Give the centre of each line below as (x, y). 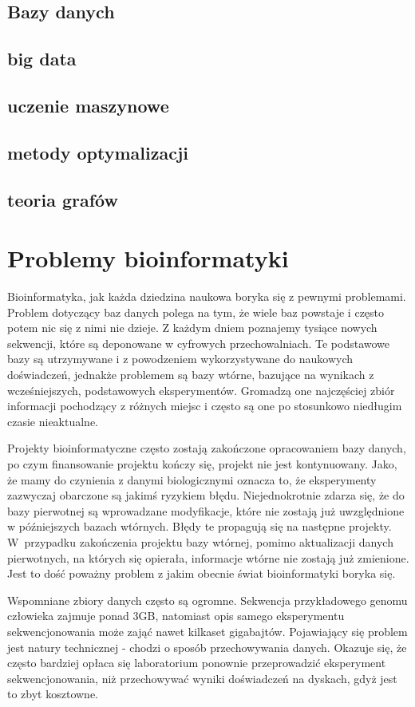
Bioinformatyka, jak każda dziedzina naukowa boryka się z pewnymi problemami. (207, 296)
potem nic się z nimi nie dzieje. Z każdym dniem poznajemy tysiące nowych (192, 328)
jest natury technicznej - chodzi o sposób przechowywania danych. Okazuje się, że (207, 647)
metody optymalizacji (98, 152)
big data (42, 59)
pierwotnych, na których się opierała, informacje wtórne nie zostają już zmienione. (208, 557)
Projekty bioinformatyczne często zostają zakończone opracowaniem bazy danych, (207, 448)
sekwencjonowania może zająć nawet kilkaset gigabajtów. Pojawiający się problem (207, 631)
